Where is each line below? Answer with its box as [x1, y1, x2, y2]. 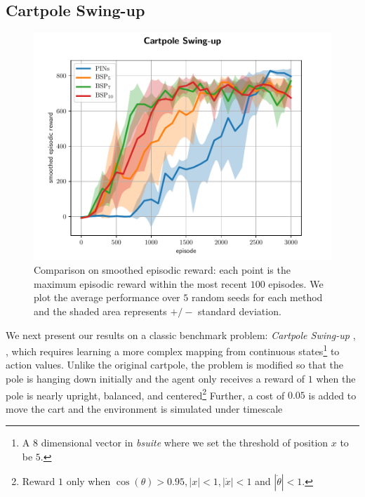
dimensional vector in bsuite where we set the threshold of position [41, 435, 328, 450]
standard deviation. [198, 303, 281, 318]
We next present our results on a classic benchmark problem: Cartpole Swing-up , [6, 327, 356, 342]
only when [66, 473, 111, 488]
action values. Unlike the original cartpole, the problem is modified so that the [6, 357, 344, 372]
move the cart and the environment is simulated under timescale [6, 401, 283, 416]
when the [316, 371, 356, 385]
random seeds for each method [191, 290, 323, 305]
